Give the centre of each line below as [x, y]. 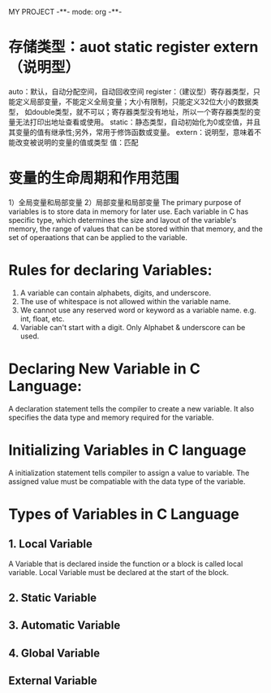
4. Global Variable [54, 653]
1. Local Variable [51, 544]
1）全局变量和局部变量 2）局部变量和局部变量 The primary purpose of [125, 202]
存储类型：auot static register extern [133, 47]
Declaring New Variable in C [104, 368]
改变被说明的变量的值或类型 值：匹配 [77, 142]
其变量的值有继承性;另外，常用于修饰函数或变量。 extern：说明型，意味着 [131, 132]
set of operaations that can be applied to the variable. [98, 237]
